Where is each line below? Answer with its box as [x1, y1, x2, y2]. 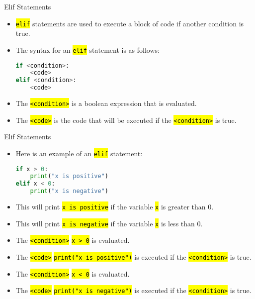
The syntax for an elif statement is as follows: [15, 44, 160, 55]
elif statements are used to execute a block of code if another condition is [15, 18, 244, 28]
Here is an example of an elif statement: [15, 148, 143, 158]
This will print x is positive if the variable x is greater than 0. [15, 201, 214, 212]
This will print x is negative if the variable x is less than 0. [15, 218, 203, 228]
